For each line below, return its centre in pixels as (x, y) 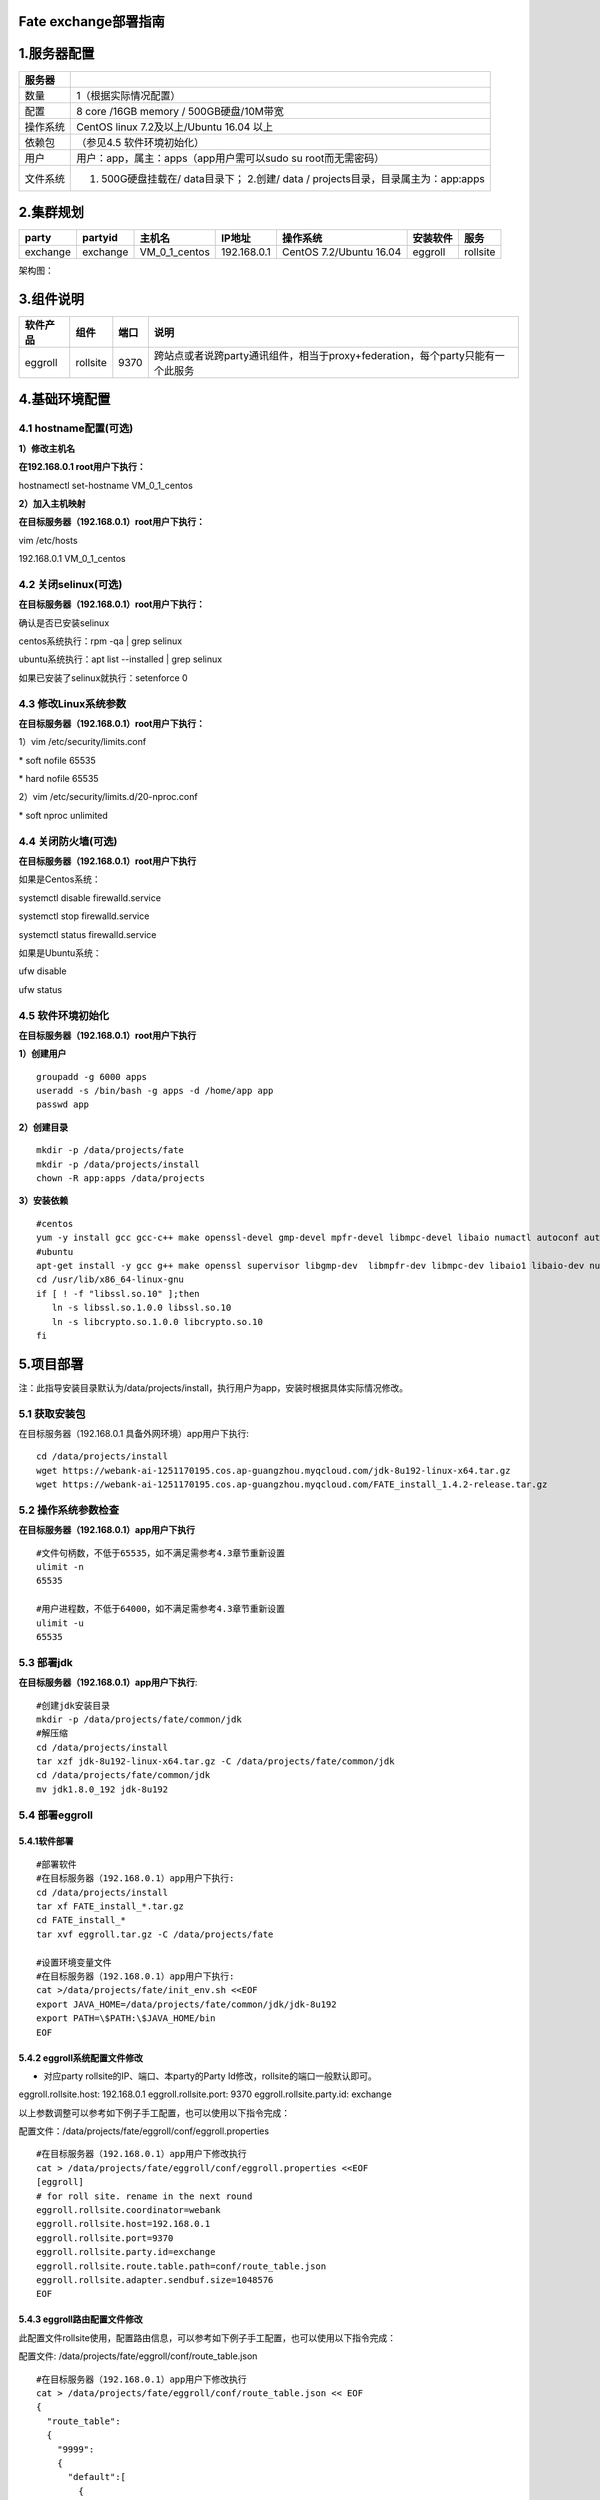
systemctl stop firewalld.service (84, 916)
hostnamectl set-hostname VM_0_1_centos (106, 485)
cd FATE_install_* (81, 1920)
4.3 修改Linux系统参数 (72, 703)
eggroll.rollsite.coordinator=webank (129, 2210)
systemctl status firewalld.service (87, 934)
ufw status (40, 989)
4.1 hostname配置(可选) (76, 428)
